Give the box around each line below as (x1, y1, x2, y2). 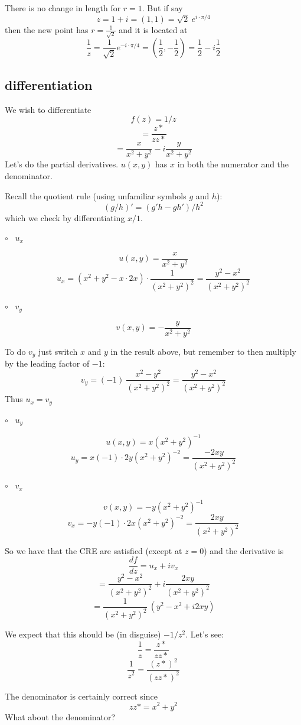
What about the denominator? (5, 710, 116, 723)
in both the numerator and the (177, 158, 289, 170)
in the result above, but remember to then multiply (110, 345, 296, 357)
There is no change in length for (5, 2, 121, 14)
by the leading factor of (5, 357, 90, 370)
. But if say (142, 2, 183, 14)
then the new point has (5, 23, 89, 35)
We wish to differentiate (5, 103, 91, 115)
